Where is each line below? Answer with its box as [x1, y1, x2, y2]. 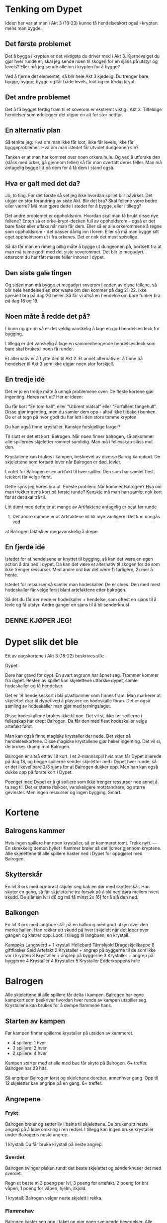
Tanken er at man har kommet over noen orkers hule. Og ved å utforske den [5, 154, 161, 160]
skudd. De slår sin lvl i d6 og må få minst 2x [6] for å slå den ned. [5, 894, 139, 900]
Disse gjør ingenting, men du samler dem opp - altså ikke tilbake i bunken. [5, 408, 157, 414]
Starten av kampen [5, 1017, 66, 1025]
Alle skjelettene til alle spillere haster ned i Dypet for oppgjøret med [5, 850, 143, 856]
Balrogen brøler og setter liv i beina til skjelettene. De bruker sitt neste [5, 1121, 148, 1127]
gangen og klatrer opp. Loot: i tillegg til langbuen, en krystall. [5, 932, 130, 938]
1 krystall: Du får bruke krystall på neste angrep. [5, 1141, 103, 1147]
